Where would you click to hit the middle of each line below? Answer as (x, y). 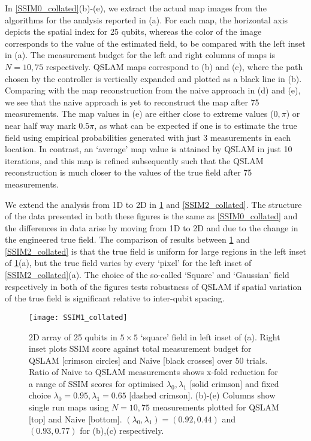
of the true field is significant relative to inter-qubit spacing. (115, 298)
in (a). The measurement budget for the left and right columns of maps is (140, 55)
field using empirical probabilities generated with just (103, 137)
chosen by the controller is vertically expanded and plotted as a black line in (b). (153, 78)
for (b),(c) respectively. (122, 431)
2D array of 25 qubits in (73, 336)
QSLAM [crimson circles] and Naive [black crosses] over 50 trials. (148, 360)
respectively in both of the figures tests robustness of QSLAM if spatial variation (153, 286)
